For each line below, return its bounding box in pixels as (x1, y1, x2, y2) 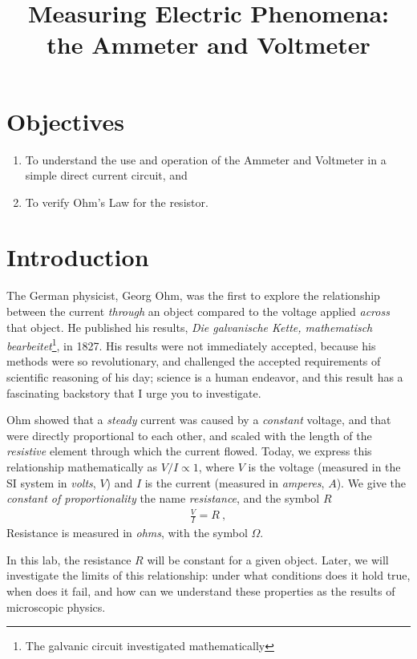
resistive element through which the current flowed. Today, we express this (6, 443, 372, 459)
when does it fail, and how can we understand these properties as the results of (6, 582, 395, 599)
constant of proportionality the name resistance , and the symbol (6, 490, 320, 507)
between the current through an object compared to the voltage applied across (6, 303, 390, 319)
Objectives (6, 104, 124, 137)
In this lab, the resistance (6, 551, 132, 568)
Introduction (6, 241, 149, 273)
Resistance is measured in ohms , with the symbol (6, 524, 248, 541)
